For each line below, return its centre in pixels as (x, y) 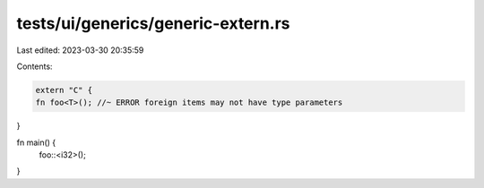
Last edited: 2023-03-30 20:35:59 (80, 50)
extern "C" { (64, 90)
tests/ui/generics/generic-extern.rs (153, 23)
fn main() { (36, 142)
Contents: (35, 66)
